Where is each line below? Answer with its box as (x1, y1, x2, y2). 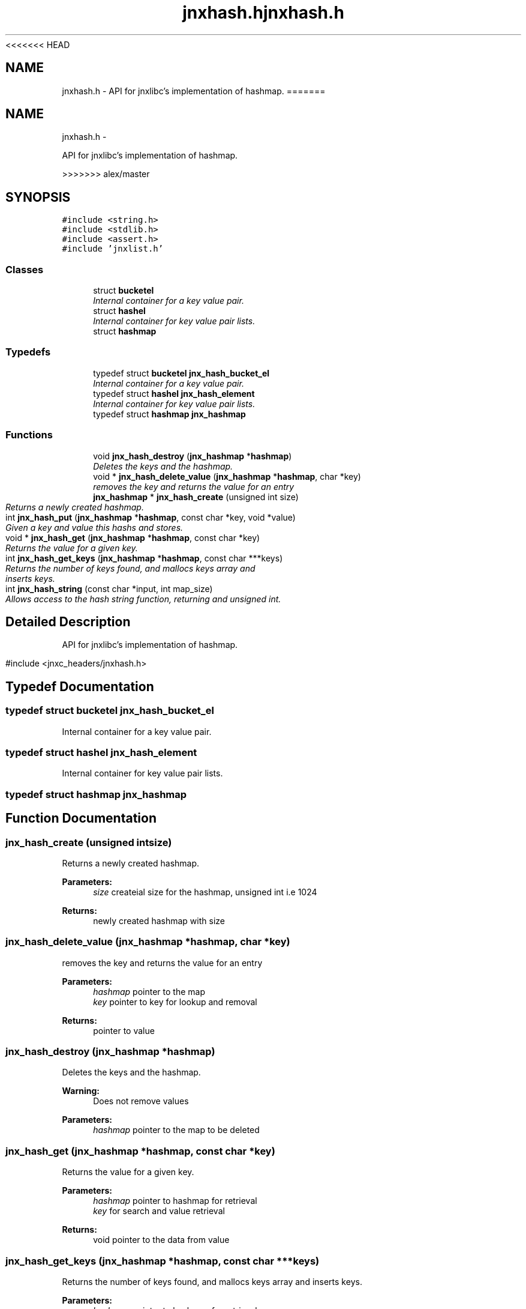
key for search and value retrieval (93, 1206, 225, 1217)
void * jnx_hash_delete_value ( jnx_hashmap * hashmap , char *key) (93, 471, 361, 482)
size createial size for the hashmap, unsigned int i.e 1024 (93, 886, 317, 897)
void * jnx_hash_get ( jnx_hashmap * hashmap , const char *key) (5, 532, 260, 543)
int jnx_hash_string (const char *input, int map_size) (5, 583, 213, 594)
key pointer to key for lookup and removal (93, 996, 257, 1007)
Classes (5, 263, 44, 276)
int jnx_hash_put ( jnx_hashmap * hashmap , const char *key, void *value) (5, 512, 296, 522)
